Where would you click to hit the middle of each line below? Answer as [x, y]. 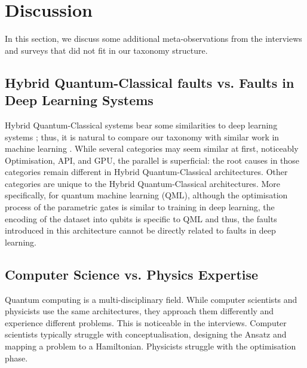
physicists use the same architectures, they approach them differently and [139, 311]
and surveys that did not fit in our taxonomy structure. [106, 50]
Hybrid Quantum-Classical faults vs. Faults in [150, 82]
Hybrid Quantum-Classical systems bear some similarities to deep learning [141, 125]
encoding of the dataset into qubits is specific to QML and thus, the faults [141, 218]
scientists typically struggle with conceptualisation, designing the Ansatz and [146, 334]
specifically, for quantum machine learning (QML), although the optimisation [146, 195]
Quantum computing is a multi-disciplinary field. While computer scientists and [151, 299]
